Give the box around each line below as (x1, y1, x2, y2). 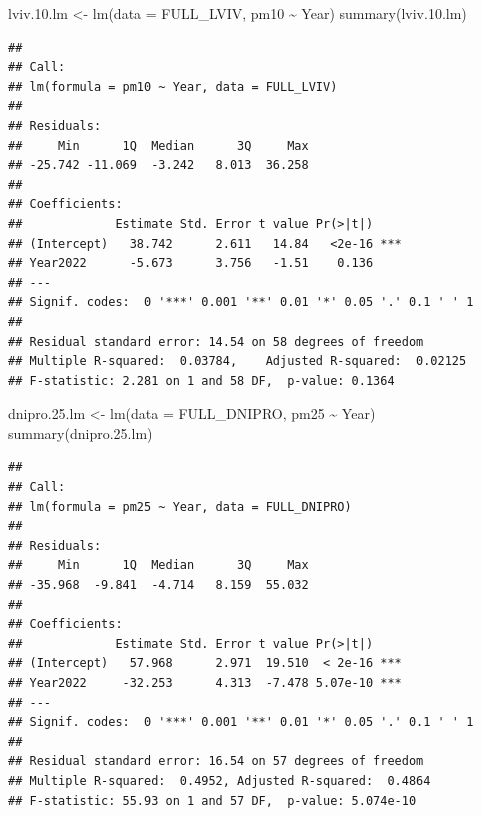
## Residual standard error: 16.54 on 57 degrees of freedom (8, 754, 424, 769)
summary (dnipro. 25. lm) (8, 422, 153, 443)
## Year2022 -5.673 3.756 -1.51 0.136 (8, 256, 374, 271)
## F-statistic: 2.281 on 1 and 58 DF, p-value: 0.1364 (8, 373, 395, 388)
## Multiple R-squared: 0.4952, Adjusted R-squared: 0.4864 (8, 773, 431, 788)
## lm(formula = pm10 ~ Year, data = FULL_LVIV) (8, 79, 338, 94)
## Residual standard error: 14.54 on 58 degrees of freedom (8, 334, 424, 349)
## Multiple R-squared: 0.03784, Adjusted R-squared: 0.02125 (8, 354, 467, 369)
